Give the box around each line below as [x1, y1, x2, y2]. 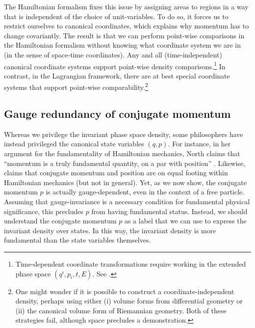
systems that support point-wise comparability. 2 [4, 81, 148, 92]
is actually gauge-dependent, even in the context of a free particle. [46, 187, 245, 197]
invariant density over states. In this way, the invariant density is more [4, 225, 216, 235]
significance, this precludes [4, 206, 84, 216]
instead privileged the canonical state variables [4, 138, 144, 149]
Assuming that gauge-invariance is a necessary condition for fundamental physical [4, 196, 250, 207]
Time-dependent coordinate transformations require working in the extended [15, 258, 246, 269]
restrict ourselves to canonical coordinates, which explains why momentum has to [4, 21, 249, 31]
